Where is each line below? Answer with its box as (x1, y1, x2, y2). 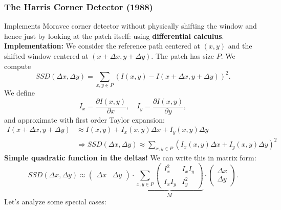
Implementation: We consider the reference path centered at (4, 40, 200, 51)
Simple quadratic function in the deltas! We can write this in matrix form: (4, 152, 256, 163)
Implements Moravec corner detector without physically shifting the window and (4, 20, 257, 31)
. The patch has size (151, 51, 214, 61)
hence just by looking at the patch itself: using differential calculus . (4, 30, 224, 41)
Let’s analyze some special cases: (4, 196, 106, 207)
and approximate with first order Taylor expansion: (4, 114, 165, 125)
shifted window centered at (4, 51, 89, 61)
